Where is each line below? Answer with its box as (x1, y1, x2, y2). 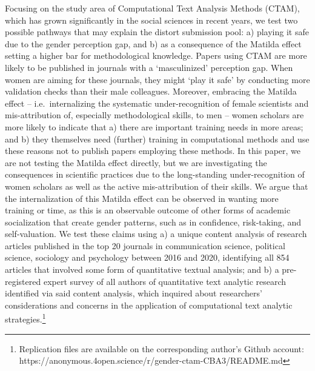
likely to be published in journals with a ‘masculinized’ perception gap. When (5, 61, 293, 73)
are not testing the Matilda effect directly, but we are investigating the (5, 156, 267, 169)
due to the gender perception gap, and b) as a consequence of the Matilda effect (5, 37, 302, 50)
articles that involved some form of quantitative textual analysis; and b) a (5, 263, 279, 276)
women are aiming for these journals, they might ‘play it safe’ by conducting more (5, 73, 310, 85)
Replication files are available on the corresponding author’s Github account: (19, 342, 304, 355)
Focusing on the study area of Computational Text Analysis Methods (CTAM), (5, 2, 300, 14)
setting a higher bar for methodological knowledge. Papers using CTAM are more (5, 49, 307, 62)
